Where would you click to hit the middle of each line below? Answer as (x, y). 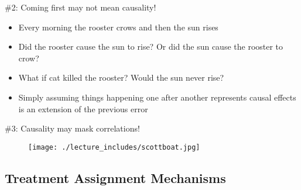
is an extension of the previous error (83, 108)
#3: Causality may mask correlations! (72, 128)
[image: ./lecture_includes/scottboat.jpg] (114, 147)
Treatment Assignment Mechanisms (115, 177)
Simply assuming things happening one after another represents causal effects (157, 97)
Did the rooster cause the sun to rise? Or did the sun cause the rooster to (151, 46)
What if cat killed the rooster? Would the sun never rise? (121, 77)
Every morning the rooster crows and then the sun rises (118, 27)
